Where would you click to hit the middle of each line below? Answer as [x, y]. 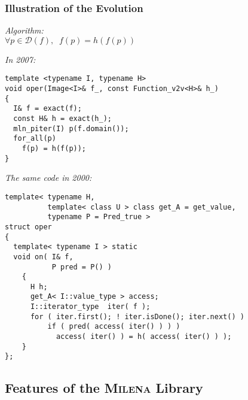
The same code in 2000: [48, 178]
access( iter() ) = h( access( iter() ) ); [144, 337]
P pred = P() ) [82, 267]
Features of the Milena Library [104, 388]
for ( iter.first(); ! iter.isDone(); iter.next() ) [137, 316]
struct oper [28, 227]
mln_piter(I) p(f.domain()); [71, 128]
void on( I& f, [43, 257]
